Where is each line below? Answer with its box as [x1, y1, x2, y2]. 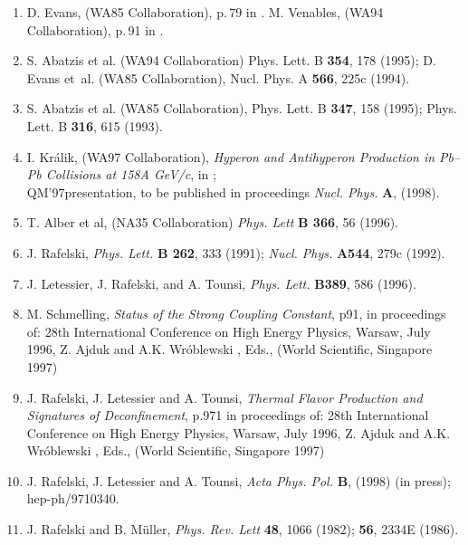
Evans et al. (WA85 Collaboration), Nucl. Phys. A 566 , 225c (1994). [26, 68, 410, 87]
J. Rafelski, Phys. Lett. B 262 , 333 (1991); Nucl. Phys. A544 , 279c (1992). [26, 243, 445, 262]
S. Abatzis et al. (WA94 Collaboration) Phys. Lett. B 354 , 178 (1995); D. [26, 51, 436, 70]
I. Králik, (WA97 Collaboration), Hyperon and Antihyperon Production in [26, 147, 435, 166]
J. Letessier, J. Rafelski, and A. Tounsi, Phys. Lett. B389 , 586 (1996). [26, 273, 416, 292]
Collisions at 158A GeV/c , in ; [45, 165, 216, 184]
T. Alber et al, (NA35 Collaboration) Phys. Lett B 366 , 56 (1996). [26, 213, 398, 232]
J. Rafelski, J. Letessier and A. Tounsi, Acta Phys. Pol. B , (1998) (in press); [26, 471, 451, 490]
